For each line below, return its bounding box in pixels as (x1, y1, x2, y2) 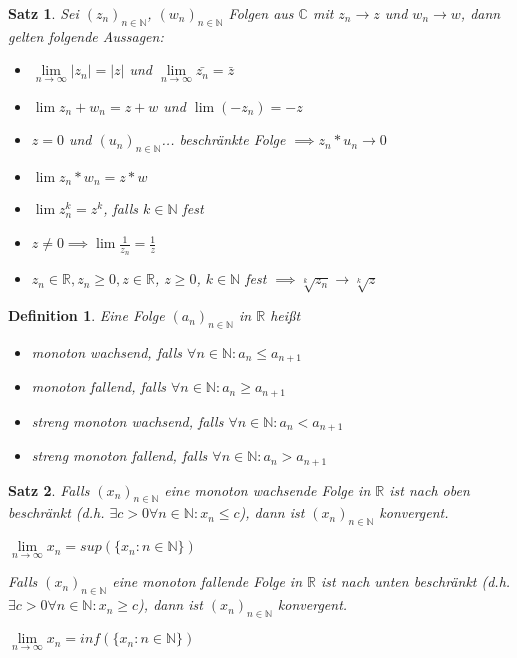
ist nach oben (389, 479, 470, 500)
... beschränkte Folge (161, 129, 286, 150)
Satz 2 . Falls (8, 479, 90, 500)
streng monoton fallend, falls (31, 445, 208, 466)
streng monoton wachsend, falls (31, 410, 224, 431)
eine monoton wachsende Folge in (164, 479, 371, 500)
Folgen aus (228, 3, 294, 23)
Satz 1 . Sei (8, 3, 79, 23)
